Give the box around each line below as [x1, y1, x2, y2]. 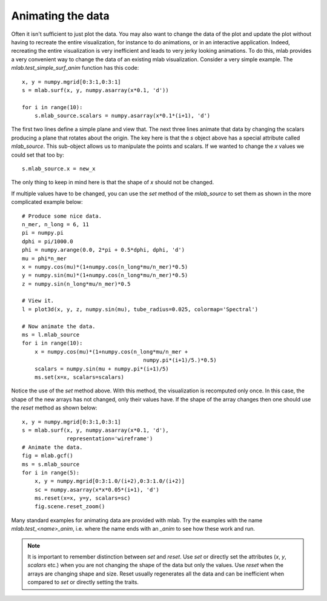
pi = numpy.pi [22, 229, 64, 237]
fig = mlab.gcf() [22, 452, 73, 459]
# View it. [22, 297, 54, 304]
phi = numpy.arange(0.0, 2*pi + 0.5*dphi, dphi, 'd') [22, 246, 185, 253]
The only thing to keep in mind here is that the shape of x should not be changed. [11, 179, 214, 186]
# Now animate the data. [22, 323, 96, 330]
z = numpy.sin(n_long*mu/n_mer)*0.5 [22, 280, 131, 287]
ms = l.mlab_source [22, 331, 80, 338]
